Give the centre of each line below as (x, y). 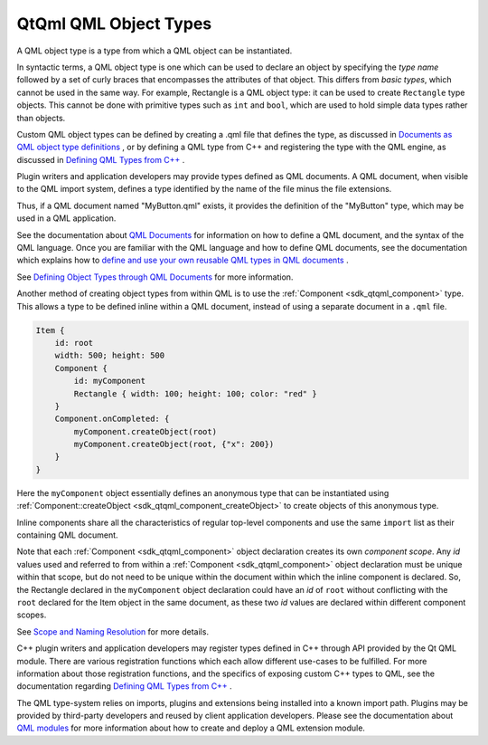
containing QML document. (67, 535)
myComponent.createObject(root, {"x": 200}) (174, 444)
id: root (74, 343)
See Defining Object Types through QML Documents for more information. (155, 277)
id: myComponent (110, 381)
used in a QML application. (66, 218)
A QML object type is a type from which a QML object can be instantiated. (155, 51)
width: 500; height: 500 (110, 356)
